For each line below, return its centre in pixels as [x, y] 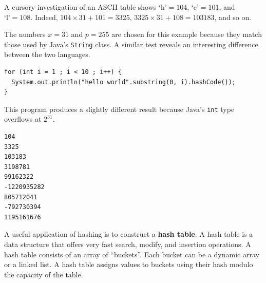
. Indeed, [44, 17]
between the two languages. [47, 54]
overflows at [23, 119]
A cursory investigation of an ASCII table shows [80, 7]
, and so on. [233, 17]
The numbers [25, 34]
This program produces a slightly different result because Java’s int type [119, 109]
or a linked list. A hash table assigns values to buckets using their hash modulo [129, 264]
